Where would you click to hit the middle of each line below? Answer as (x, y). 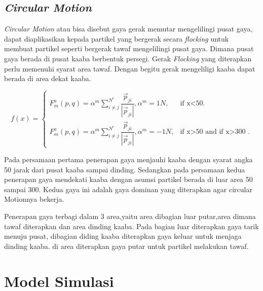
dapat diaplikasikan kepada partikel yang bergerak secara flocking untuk (117, 38)
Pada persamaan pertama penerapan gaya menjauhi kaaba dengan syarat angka (128, 159)
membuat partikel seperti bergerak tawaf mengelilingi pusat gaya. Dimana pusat (129, 48)
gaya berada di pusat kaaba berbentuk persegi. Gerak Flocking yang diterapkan (128, 58)
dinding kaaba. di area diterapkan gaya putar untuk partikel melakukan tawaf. (126, 246)
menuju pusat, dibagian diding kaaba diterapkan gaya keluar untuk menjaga (123, 236)
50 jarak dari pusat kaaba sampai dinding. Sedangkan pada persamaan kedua (125, 169)
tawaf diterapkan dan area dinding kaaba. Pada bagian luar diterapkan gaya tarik (131, 226)
